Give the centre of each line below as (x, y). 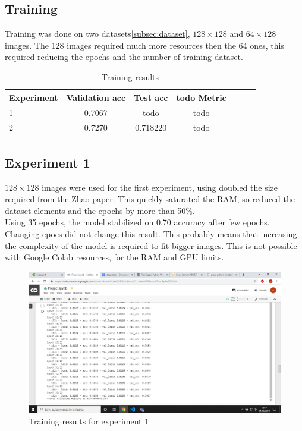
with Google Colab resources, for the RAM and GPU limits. (114, 257)
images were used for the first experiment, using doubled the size (160, 187)
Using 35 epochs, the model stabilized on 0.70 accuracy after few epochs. (137, 222)
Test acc (151, 97)
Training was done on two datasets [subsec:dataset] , (97, 34)
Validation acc (96, 97)
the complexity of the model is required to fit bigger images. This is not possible (151, 245)
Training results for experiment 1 (89, 421)
